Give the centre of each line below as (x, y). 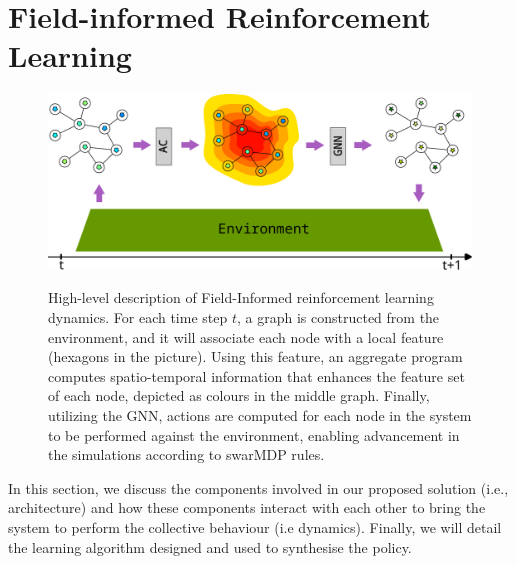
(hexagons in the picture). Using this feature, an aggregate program (255, 356)
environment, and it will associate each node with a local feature (246, 336)
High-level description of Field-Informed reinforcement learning (241, 297)
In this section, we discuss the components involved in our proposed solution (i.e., (258, 487)
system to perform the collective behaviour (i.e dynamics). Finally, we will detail (255, 527)
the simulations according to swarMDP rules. (186, 454)
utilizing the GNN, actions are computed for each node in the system (260, 415)
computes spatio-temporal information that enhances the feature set (256, 375)
